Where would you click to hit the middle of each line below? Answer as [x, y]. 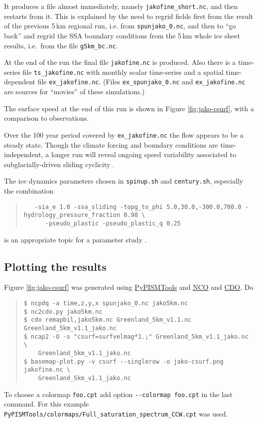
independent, [24, 154]
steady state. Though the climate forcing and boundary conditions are [111, 144]
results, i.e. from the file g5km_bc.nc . [61, 45]
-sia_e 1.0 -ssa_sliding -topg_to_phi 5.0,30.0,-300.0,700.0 [138, 207]
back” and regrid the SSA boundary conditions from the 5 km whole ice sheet [122, 35]
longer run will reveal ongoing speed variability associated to [143, 154]
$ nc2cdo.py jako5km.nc [63, 312]
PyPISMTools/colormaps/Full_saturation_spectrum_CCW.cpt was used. [116, 413]
